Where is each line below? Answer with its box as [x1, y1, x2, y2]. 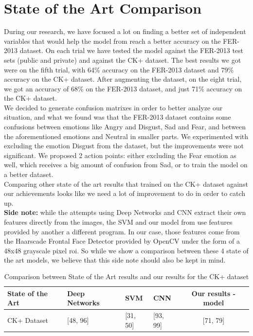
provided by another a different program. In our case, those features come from [4, 226, 240, 236]
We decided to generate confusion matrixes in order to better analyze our [4, 102, 223, 112]
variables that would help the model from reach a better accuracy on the [4, 35, 221, 46]
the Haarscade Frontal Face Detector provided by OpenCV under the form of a [4, 236, 240, 246]
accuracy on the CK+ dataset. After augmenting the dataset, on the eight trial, [4, 74, 242, 84]
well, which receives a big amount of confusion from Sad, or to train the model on [4, 159, 248, 170]
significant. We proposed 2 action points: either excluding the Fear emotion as [4, 150, 236, 160]
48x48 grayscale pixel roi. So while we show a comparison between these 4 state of [4, 245, 249, 255]
